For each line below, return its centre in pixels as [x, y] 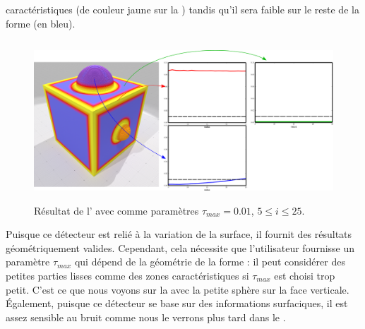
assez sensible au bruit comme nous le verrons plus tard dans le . [146, 317]
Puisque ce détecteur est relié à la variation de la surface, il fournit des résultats [179, 234]
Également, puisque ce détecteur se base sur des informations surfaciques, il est [177, 303]
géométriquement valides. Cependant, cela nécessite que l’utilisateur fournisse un [180, 247]
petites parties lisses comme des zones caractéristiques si [127, 275]
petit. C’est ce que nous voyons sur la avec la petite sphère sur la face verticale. [178, 289]
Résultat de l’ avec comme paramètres [116, 210]
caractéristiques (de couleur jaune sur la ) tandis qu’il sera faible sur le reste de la [182, 9]
